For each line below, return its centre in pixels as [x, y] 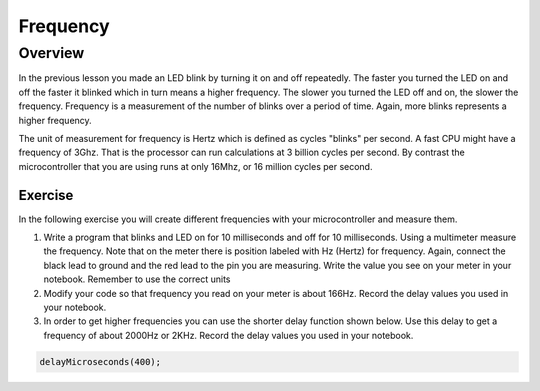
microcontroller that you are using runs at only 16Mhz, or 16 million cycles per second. [195, 166]
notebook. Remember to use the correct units [137, 279]
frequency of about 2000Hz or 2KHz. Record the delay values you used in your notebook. [228, 335]
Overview [51, 53]
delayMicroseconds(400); [100, 361]
